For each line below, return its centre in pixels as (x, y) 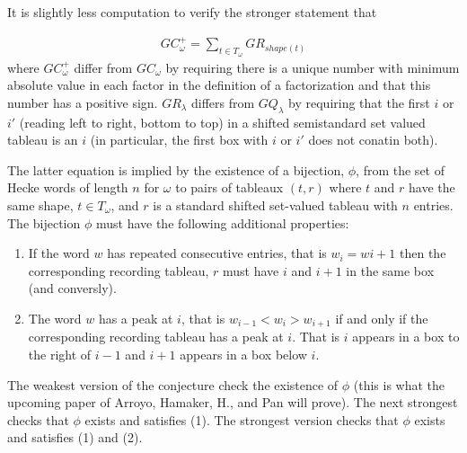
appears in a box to (406, 337)
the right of (60, 354)
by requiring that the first (359, 102)
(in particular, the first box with (179, 140)
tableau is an (43, 140)
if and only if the (382, 318)
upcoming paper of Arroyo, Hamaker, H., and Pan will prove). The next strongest (233, 402)
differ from (103, 67)
